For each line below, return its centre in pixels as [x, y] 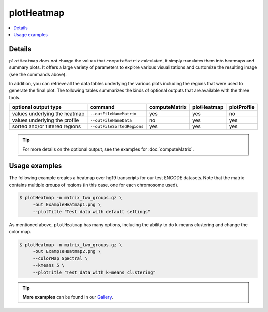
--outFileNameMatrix [113, 113]
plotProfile [242, 107]
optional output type [37, 107]
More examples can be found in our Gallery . [68, 297]
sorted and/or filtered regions [47, 126]
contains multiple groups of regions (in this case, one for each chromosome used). [94, 185]
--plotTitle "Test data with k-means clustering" [94, 272]
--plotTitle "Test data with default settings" [92, 212]
